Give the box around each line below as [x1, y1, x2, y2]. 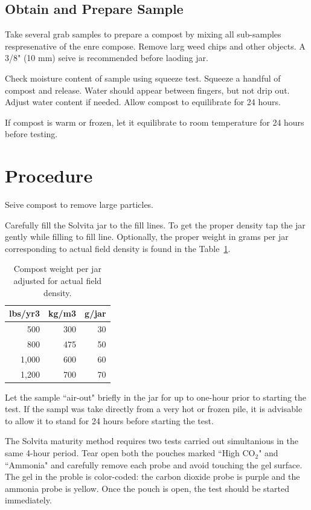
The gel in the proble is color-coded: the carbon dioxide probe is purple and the [5, 470, 300, 483]
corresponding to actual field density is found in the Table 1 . [5, 242, 231, 254]
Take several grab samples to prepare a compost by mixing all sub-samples [5, 28, 281, 40]
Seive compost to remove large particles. [5, 198, 154, 211]
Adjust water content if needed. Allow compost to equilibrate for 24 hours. [5, 95, 281, 108]
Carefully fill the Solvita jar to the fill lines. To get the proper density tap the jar [5, 218, 306, 231]
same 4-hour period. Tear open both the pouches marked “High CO [5, 447, 255, 459]
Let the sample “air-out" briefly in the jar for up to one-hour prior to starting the [5, 390, 307, 403]
